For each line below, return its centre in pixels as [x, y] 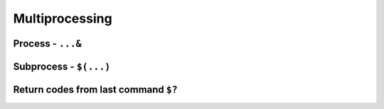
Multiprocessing [63, 18]
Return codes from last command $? [95, 90]
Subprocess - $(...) [62, 66]
